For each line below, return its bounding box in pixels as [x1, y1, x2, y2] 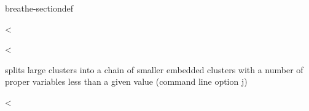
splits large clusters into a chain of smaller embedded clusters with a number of [5, 63, 303, 76]
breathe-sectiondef [5, 2, 73, 14]
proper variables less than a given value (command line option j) [5, 75, 248, 88]
